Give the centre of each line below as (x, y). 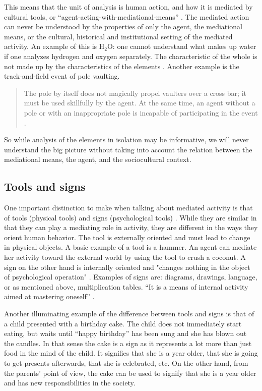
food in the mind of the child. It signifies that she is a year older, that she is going (131, 353)
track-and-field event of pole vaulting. (62, 76)
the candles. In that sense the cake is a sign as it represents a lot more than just (128, 343)
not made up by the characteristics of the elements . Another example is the (122, 66)
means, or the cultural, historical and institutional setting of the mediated (118, 36)
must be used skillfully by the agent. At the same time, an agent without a (140, 103)
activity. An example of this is (51, 46)
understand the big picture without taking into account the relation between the (128, 149)
